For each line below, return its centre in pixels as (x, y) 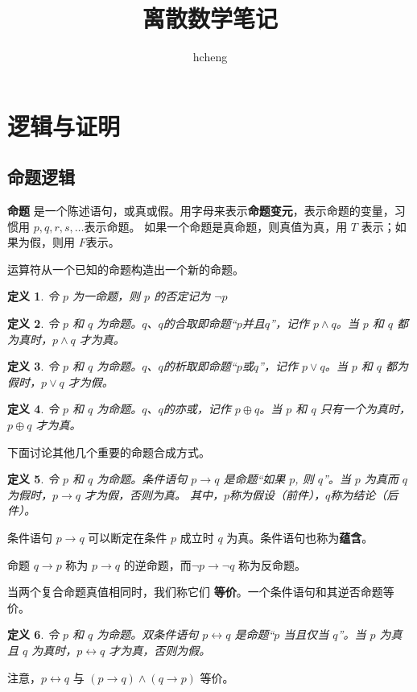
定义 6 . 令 (33, 634)
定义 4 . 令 (33, 409)
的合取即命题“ (200, 323)
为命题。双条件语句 (148, 634)
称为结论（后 (364, 494)
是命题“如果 (254, 479)
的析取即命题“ (200, 366)
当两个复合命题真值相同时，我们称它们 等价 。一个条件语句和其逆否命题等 (201, 592)
